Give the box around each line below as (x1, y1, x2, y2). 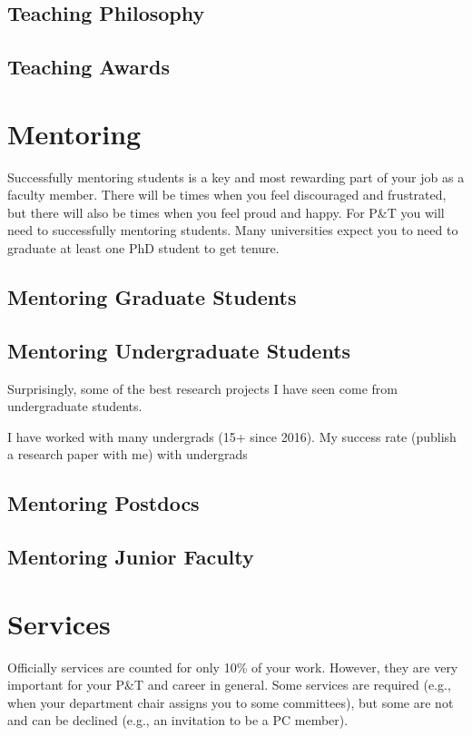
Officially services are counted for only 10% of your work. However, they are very (7, 657, 458, 676)
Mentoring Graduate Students (7, 283, 297, 311)
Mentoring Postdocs (7, 489, 200, 517)
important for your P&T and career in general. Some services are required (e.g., (7, 675, 451, 694)
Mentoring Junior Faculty (7, 543, 254, 571)
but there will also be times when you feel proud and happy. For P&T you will (7, 202, 445, 221)
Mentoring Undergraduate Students (7, 336, 351, 364)
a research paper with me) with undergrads (7, 445, 248, 464)
